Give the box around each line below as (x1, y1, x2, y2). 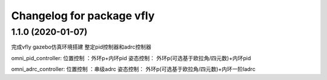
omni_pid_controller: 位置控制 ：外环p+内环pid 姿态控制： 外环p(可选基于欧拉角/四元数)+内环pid (11, 54, 251, 61)
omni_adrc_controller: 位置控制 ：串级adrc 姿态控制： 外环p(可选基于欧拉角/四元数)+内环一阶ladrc (11, 66, 256, 73)
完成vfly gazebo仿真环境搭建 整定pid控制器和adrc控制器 (11, 43, 151, 51)
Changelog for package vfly (11, 9, 155, 22)
